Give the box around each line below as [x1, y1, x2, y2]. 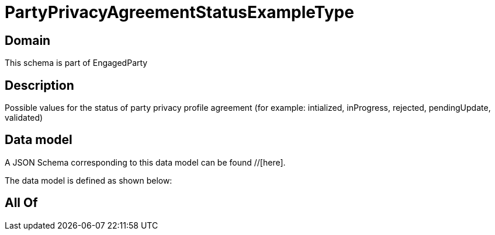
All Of [5, 195, 38, 211]
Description [5, 78, 74, 93]
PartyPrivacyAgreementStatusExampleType [5, 2, 354, 22]
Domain [5, 33, 51, 48]
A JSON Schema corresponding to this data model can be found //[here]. [5, 157, 286, 167]
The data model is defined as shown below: [5, 175, 172, 185]
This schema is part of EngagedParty [5, 58, 148, 68]
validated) [5, 113, 43, 123]
